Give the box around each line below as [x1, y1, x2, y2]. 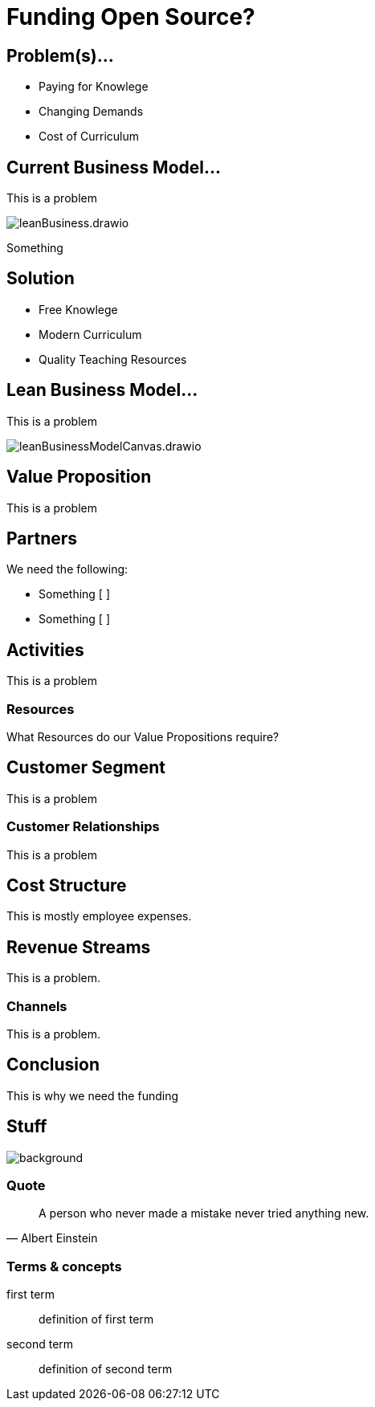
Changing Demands [39, 104, 144, 119]
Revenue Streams [6, 936, 151, 957]
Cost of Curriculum [39, 129, 140, 144]
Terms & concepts [6, 1258, 122, 1274]
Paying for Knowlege [39, 80, 149, 94]
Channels [6, 997, 67, 1014]
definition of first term [39, 1312, 154, 1327]
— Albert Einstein [6, 1231, 98, 1246]
